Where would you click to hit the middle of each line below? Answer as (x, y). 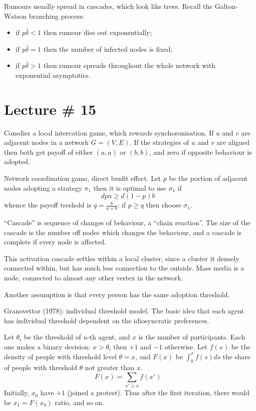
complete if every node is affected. (55, 242)
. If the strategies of (159, 142)
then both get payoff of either (48, 152)
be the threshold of (52, 337)
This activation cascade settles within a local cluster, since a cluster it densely (122, 258)
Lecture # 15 (50, 109)
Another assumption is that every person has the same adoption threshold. (117, 294)
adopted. (17, 161)
